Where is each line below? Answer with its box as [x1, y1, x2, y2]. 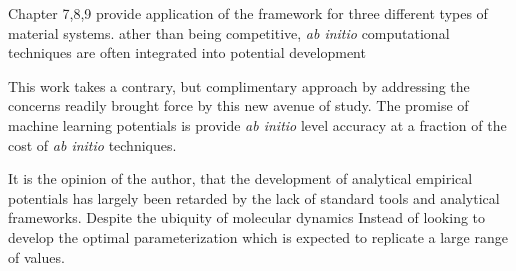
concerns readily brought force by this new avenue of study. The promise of [8, 95, 469, 116]
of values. [8, 246, 65, 267]
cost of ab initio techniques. [8, 134, 177, 155]
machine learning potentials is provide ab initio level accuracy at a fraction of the [8, 114, 507, 135]
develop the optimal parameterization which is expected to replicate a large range [8, 226, 508, 247]
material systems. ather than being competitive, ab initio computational [8, 22, 450, 43]
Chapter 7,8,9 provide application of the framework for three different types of [8, 3, 488, 23]
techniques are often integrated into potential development [8, 42, 366, 63]
